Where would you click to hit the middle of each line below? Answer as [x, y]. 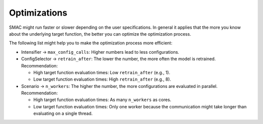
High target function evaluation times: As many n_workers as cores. [102, 100]
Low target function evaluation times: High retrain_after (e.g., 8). [102, 79]
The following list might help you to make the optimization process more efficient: [91, 43]
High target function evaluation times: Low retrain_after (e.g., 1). [102, 72]
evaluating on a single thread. [63, 114]
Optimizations [38, 13]
